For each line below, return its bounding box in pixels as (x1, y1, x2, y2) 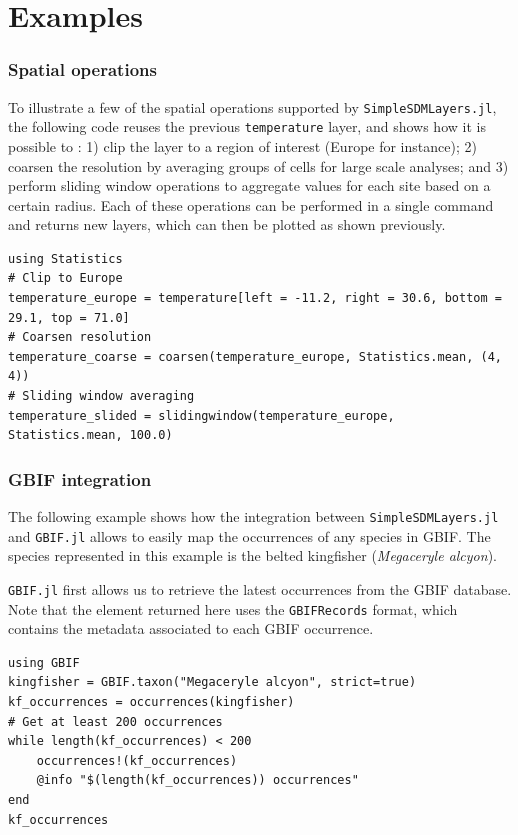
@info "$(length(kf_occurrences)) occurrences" (36, 773, 359, 788)
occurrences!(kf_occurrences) (36, 753, 238, 768)
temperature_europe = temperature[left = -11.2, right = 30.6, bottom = (8, 291, 502, 306)
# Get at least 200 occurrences (8, 714, 223, 729)
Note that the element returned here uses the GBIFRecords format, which (8, 598, 458, 619)
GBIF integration (8, 466, 152, 491)
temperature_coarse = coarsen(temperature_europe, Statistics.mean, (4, (8, 349, 502, 364)
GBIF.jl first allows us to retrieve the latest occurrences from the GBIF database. (8, 578, 512, 599)
